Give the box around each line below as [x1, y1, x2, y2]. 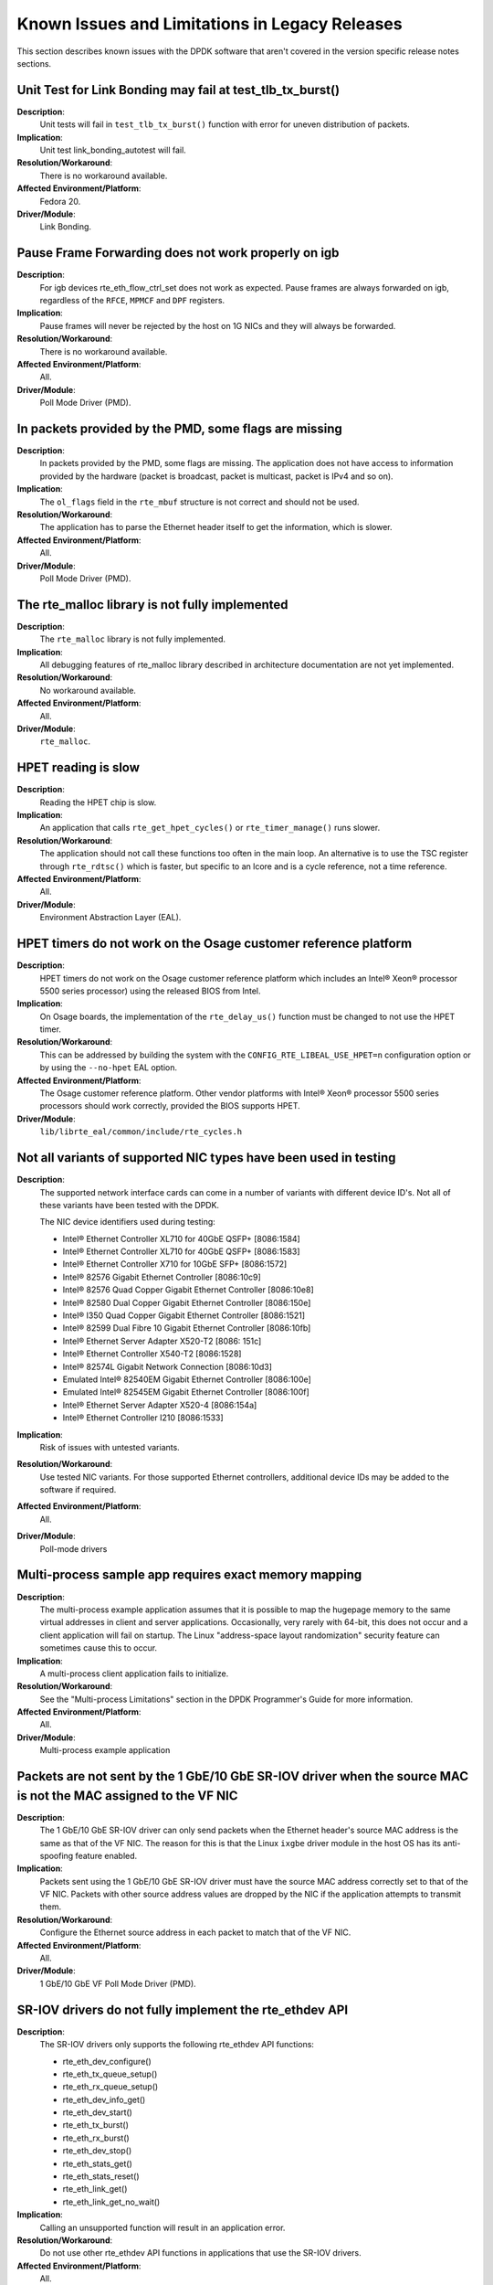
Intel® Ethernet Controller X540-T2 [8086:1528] [62, 1348, 242, 1359]
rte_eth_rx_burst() [62, 2132, 130, 2143]
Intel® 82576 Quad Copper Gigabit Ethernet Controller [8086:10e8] [62, 1284, 314, 1295]
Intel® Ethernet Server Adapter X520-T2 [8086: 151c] [62, 1335, 262, 1346]
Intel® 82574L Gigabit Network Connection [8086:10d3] [62, 1361, 273, 1372]
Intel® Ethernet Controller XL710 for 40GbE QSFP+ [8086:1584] [62, 1233, 300, 1244]
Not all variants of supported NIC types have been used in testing [16, 1150, 396, 1165]
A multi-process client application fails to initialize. [39, 1668, 229, 1679]
